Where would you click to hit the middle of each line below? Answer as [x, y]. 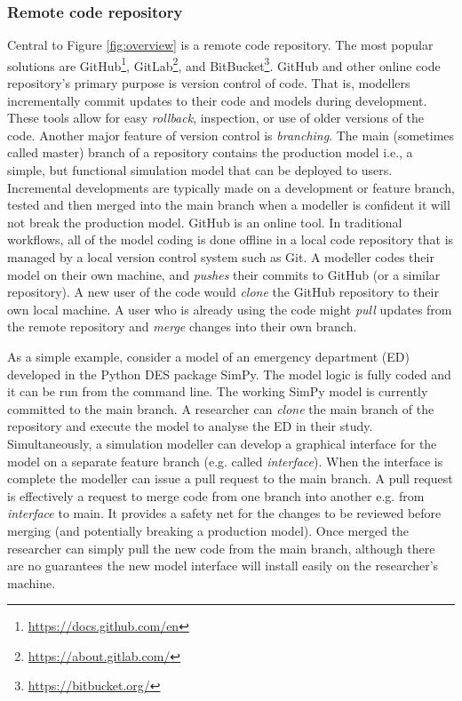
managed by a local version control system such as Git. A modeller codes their [221, 257]
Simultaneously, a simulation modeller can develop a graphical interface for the [222, 443]
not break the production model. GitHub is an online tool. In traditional [205, 222]
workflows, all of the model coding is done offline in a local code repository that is [231, 239]
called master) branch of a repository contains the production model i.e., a [210, 152]
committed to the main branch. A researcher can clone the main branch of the [221, 408]
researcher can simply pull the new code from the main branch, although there [221, 548]
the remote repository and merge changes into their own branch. [182, 327]
